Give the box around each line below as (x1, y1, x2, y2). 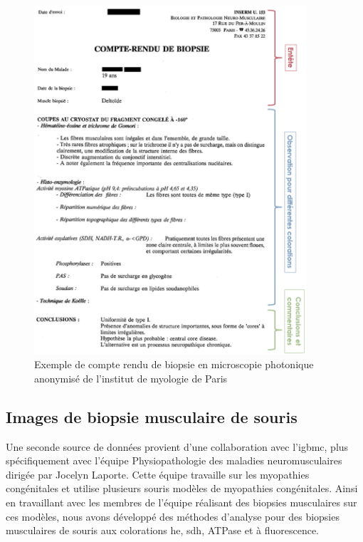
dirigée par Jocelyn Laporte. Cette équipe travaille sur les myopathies (6, 467, 310, 481)
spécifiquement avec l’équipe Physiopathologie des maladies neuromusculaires (6, 453, 342, 468)
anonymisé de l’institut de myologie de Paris (34, 370, 228, 385)
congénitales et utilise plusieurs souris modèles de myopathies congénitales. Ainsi (6, 481, 358, 496)
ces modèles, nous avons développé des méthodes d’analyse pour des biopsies (6, 509, 340, 523)
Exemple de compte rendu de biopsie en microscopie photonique (34, 357, 314, 372)
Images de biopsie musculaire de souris (6, 405, 298, 427)
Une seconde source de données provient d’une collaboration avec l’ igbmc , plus (6, 439, 349, 454)
